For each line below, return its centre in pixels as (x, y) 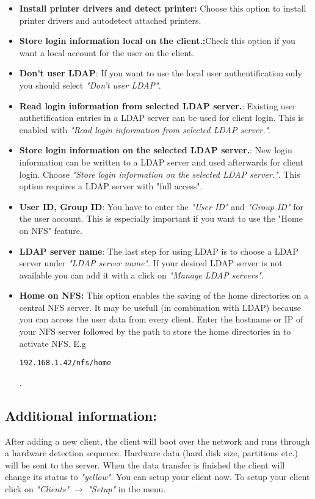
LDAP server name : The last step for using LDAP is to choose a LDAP (159, 251)
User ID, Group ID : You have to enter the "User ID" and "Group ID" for (161, 206)
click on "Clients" (37, 489)
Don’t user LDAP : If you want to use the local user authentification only (161, 73)
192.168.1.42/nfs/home (65, 363)
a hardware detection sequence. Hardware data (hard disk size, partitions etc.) (152, 453)
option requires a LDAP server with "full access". (111, 186)
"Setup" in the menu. (127, 489)
